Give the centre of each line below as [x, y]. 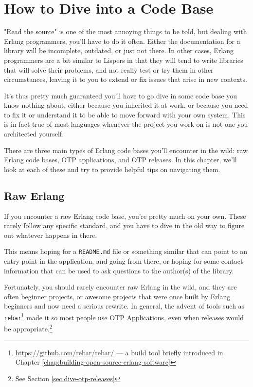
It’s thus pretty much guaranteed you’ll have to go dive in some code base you [121, 95]
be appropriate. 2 [28, 328]
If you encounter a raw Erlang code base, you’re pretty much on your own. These [125, 216]
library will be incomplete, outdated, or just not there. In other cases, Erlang [119, 50]
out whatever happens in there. [51, 235]
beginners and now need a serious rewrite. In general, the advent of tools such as [124, 306]
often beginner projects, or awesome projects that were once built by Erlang [117, 296]
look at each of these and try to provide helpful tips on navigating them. [112, 169]
